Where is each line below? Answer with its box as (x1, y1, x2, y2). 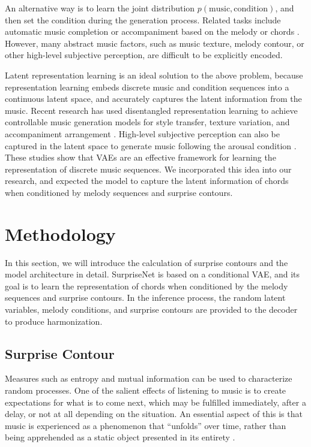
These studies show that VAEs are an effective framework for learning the (5, 151, 276, 164)
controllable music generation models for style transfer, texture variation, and (5, 116, 290, 128)
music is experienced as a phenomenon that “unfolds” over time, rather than (5, 419, 286, 431)
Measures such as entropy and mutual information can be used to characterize (5, 372, 292, 385)
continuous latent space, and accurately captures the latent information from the (5, 92, 302, 105)
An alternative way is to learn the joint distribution (5, 2, 195, 14)
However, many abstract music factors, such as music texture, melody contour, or (5, 37, 304, 49)
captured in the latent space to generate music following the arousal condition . (5, 139, 297, 152)
